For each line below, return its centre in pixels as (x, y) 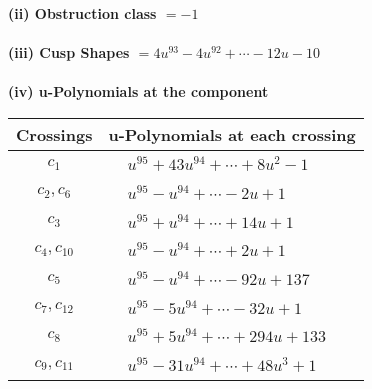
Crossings (54, 134)
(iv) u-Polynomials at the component (138, 91)
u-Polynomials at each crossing (232, 134)
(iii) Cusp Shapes (69, 52)
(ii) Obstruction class (82, 13)
